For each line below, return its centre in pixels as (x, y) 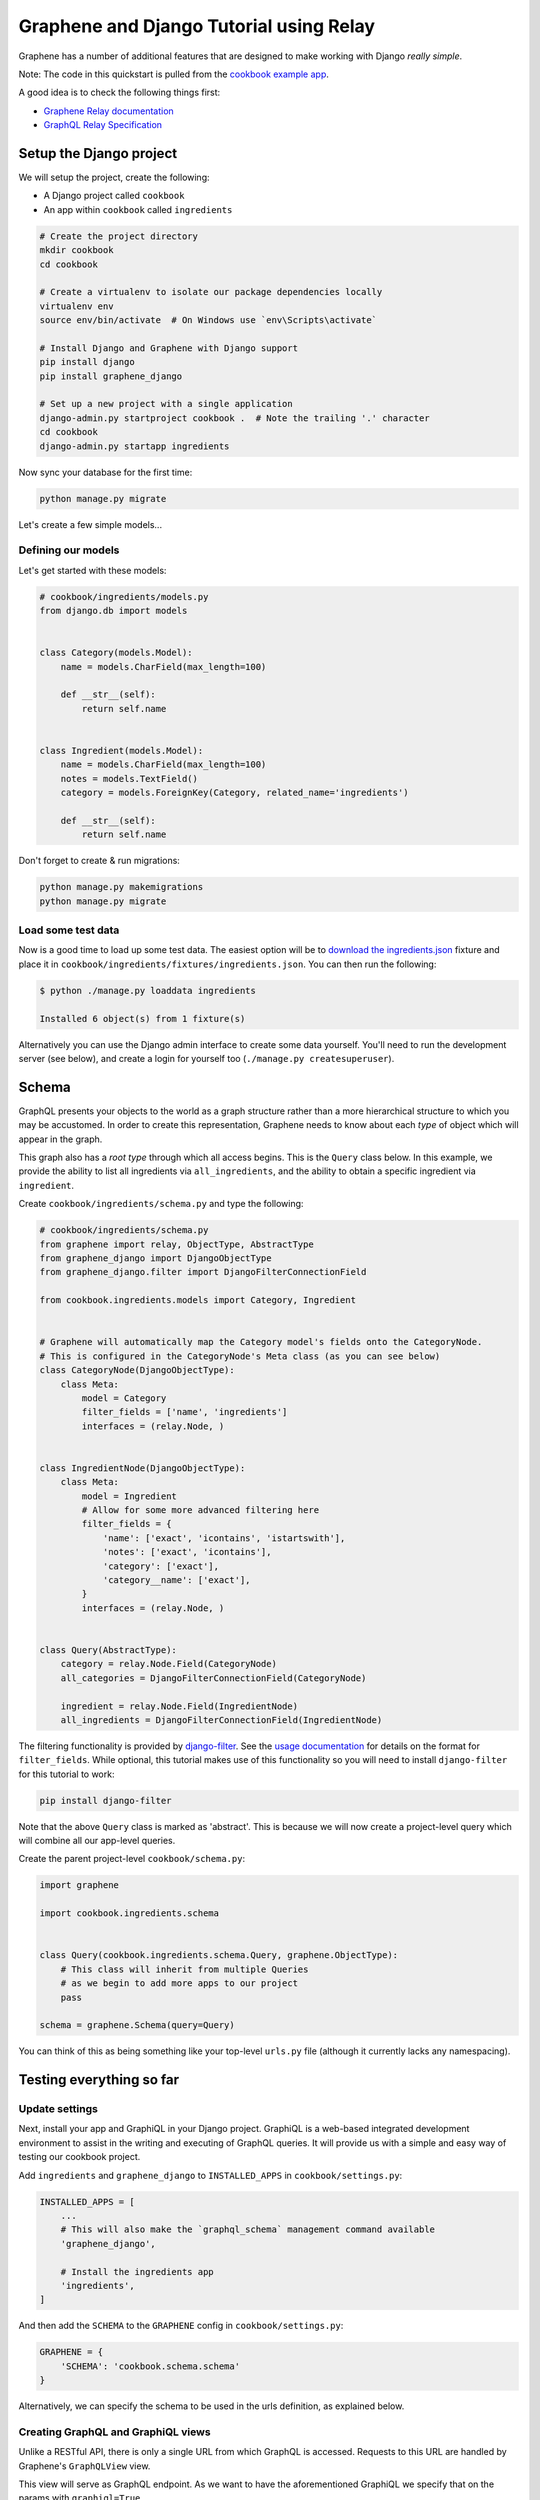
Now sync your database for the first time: (105, 472)
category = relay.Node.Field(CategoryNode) (168, 1664)
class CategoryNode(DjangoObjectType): (137, 1370)
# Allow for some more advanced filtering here (200, 1510)
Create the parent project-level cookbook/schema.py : (131, 1859)
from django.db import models (113, 611)
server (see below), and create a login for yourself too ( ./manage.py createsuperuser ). (206, 1058)
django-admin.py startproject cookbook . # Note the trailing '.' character (234, 418)
